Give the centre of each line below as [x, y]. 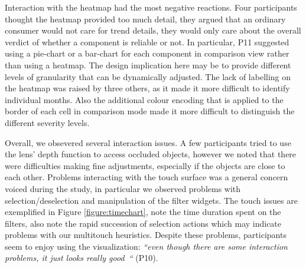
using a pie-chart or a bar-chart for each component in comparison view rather [147, 53]
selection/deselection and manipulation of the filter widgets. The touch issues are [151, 200]
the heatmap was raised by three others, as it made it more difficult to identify [147, 88]
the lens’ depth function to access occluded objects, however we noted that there [151, 154]
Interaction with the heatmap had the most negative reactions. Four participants [151, 7]
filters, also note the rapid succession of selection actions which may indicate [143, 223]
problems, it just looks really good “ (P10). [82, 258]
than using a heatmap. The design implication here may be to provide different [148, 64]
